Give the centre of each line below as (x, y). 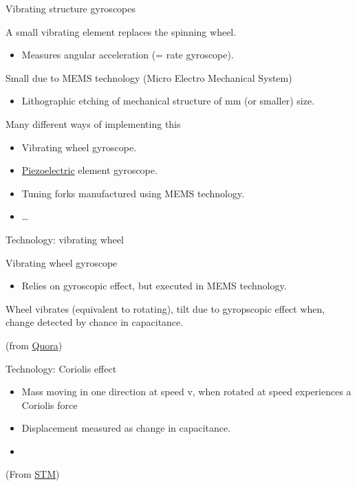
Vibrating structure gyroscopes (71, 8)
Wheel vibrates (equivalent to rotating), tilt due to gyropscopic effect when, (165, 308)
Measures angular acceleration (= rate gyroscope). (128, 55)
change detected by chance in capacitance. (95, 322)
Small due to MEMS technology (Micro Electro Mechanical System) (149, 77)
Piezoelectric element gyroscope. (89, 170)
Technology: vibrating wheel (65, 239)
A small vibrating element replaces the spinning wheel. (121, 31)
